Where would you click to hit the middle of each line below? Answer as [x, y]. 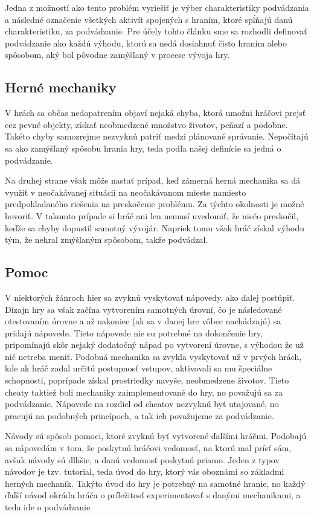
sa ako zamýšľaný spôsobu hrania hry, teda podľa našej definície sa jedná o [143, 148]
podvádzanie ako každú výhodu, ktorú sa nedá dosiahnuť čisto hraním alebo [146, 43]
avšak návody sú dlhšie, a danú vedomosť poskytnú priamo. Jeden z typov [142, 459]
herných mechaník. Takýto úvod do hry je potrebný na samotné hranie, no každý [155, 483]
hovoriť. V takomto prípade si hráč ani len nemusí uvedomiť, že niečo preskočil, [152, 215]
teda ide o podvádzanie [48, 507]
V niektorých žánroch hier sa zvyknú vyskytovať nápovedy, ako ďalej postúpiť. [150, 297]
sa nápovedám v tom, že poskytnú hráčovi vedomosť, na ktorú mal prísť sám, [148, 448]
